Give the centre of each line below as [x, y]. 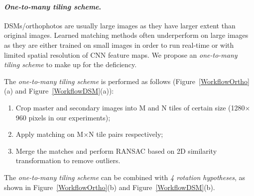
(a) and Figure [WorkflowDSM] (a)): [59, 91]
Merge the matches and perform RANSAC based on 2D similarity [116, 150]
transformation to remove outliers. [68, 160]
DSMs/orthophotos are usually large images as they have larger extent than [120, 25]
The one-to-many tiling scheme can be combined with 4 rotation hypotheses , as [125, 177]
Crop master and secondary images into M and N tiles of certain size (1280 [130, 107]
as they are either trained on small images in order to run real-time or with [119, 45]
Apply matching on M [50, 134]
